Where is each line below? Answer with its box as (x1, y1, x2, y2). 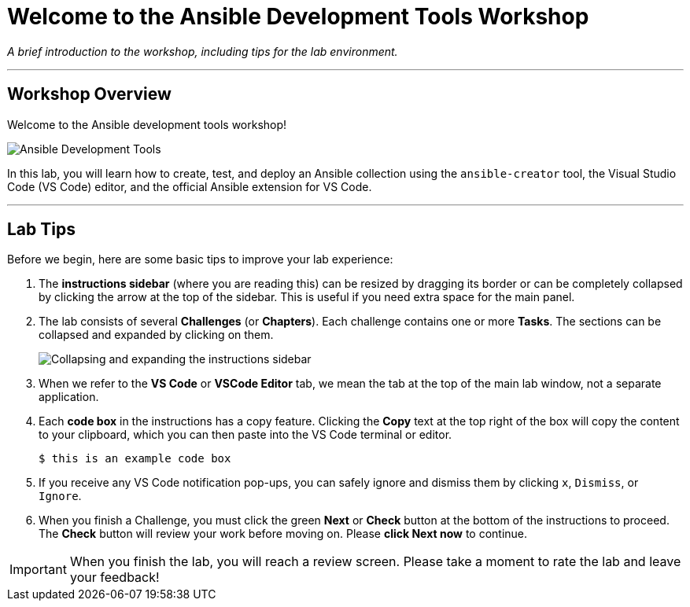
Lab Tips (7, 219, 76, 240)
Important (9, 561, 67, 578)
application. (39, 390, 99, 404)
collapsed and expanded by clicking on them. (39, 328, 274, 342)
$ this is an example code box (39, 452, 231, 465)
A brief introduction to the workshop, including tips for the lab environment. (7, 44, 398, 58)
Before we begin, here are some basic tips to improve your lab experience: (7, 252, 393, 267)
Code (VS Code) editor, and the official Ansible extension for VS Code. (7, 179, 372, 193)
